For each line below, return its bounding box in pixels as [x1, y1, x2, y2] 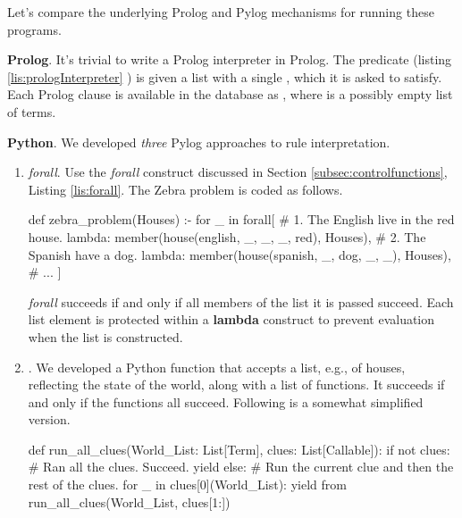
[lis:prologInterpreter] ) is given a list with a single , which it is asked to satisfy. [7, 67, 442, 86]
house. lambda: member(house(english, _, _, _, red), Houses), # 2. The [28, 227, 426, 246]
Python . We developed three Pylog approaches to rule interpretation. [7, 132, 391, 151]
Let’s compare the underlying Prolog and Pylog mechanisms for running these [7, 3, 434, 21]
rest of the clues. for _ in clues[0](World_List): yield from [28, 475, 347, 494]
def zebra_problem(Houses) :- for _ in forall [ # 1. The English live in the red [28, 210, 455, 229]
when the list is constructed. [28, 327, 183, 346]
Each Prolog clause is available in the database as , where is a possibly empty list [7, 85, 453, 104]
